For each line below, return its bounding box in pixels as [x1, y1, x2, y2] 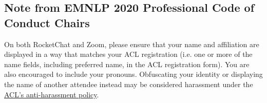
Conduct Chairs [4, 14, 90, 30]
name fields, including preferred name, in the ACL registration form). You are [4, 58, 250, 69]
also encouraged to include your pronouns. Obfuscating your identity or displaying [4, 69, 263, 79]
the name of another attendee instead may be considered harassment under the [4, 78, 253, 89]
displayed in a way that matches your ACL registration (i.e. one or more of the [4, 49, 253, 59]
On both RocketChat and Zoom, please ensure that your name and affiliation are [4, 38, 259, 49]
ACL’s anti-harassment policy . [4, 89, 99, 99]
